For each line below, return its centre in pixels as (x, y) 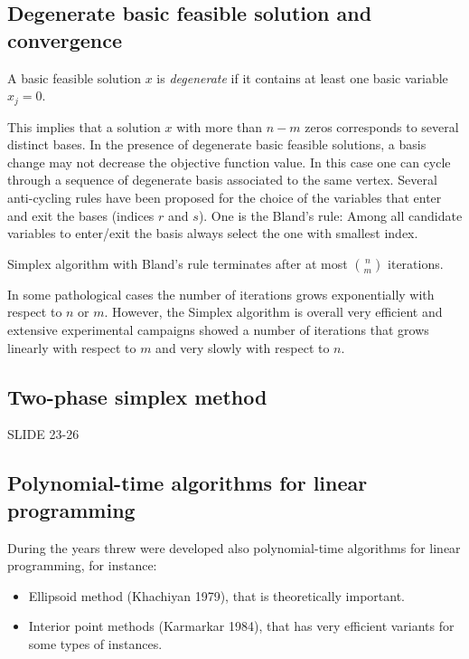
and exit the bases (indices (81, 215)
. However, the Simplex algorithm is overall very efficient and (273, 312)
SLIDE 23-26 (43, 434)
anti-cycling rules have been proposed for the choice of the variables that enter (225, 198)
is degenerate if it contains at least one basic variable (302, 77)
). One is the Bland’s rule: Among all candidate (330, 215)
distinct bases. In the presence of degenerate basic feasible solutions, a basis (217, 144)
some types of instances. (95, 643)
